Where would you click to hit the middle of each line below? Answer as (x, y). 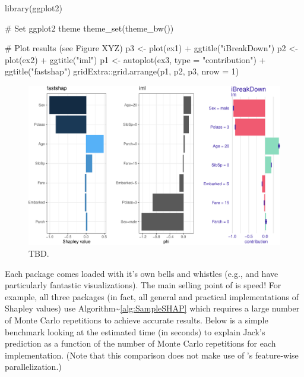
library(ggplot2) (34, 8)
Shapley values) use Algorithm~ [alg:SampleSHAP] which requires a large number (152, 308)
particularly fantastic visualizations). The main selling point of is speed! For (143, 285)
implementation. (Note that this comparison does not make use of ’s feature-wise (152, 355)
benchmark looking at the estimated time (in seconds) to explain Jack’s (135, 331)
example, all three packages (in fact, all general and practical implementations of (152, 296)
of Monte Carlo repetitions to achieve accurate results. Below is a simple (137, 320)
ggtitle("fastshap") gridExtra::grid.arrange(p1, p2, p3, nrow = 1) (122, 71)
